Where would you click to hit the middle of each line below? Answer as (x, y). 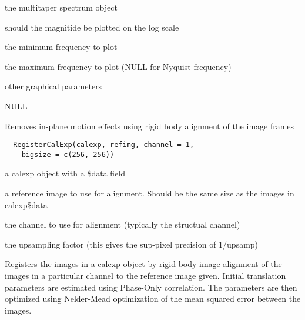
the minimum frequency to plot (61, 47)
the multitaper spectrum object (61, 7)
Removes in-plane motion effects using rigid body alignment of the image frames (150, 126)
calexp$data (26, 204)
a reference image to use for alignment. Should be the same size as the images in (150, 193)
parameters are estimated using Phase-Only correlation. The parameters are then (151, 287)
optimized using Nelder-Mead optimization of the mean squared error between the (153, 299)
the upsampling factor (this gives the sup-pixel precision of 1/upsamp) (132, 244)
